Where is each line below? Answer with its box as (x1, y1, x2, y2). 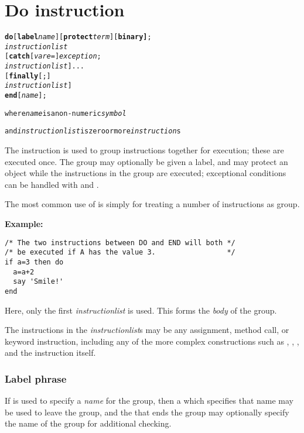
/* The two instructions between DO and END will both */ (5, 238, 235, 247)
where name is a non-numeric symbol (5, 109, 127, 118)
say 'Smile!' (13, 277, 64, 286)
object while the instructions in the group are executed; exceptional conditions (5, 167, 286, 179)
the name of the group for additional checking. (5, 417, 172, 429)
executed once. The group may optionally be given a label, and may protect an (5, 155, 288, 167)
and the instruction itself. (5, 346, 96, 359)
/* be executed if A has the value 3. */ (5, 248, 235, 257)
